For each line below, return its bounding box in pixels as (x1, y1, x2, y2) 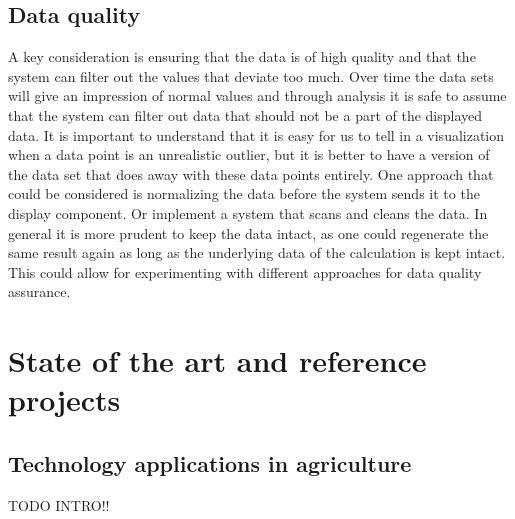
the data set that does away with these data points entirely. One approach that (8, 163, 494, 184)
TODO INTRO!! (8, 494, 110, 515)
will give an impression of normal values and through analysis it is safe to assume (8, 85, 507, 106)
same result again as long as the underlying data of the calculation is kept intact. (8, 242, 506, 263)
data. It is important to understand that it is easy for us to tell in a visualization (8, 124, 505, 145)
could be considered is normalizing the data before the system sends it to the (8, 183, 480, 204)
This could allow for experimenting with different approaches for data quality (8, 261, 482, 282)
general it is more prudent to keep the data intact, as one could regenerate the (8, 222, 489, 243)
